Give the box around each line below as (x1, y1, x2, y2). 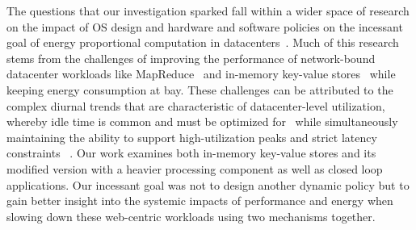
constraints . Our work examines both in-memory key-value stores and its (6, 144, 376, 161)
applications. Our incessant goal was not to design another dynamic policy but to (6, 176, 410, 193)
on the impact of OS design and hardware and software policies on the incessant (6, 18, 403, 35)
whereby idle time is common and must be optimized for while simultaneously (6, 113, 398, 130)
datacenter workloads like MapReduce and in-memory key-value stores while (6, 65, 396, 82)
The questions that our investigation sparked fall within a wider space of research (6, 2, 410, 19)
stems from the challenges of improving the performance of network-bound (6, 49, 376, 66)
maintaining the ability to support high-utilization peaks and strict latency (6, 128, 377, 145)
